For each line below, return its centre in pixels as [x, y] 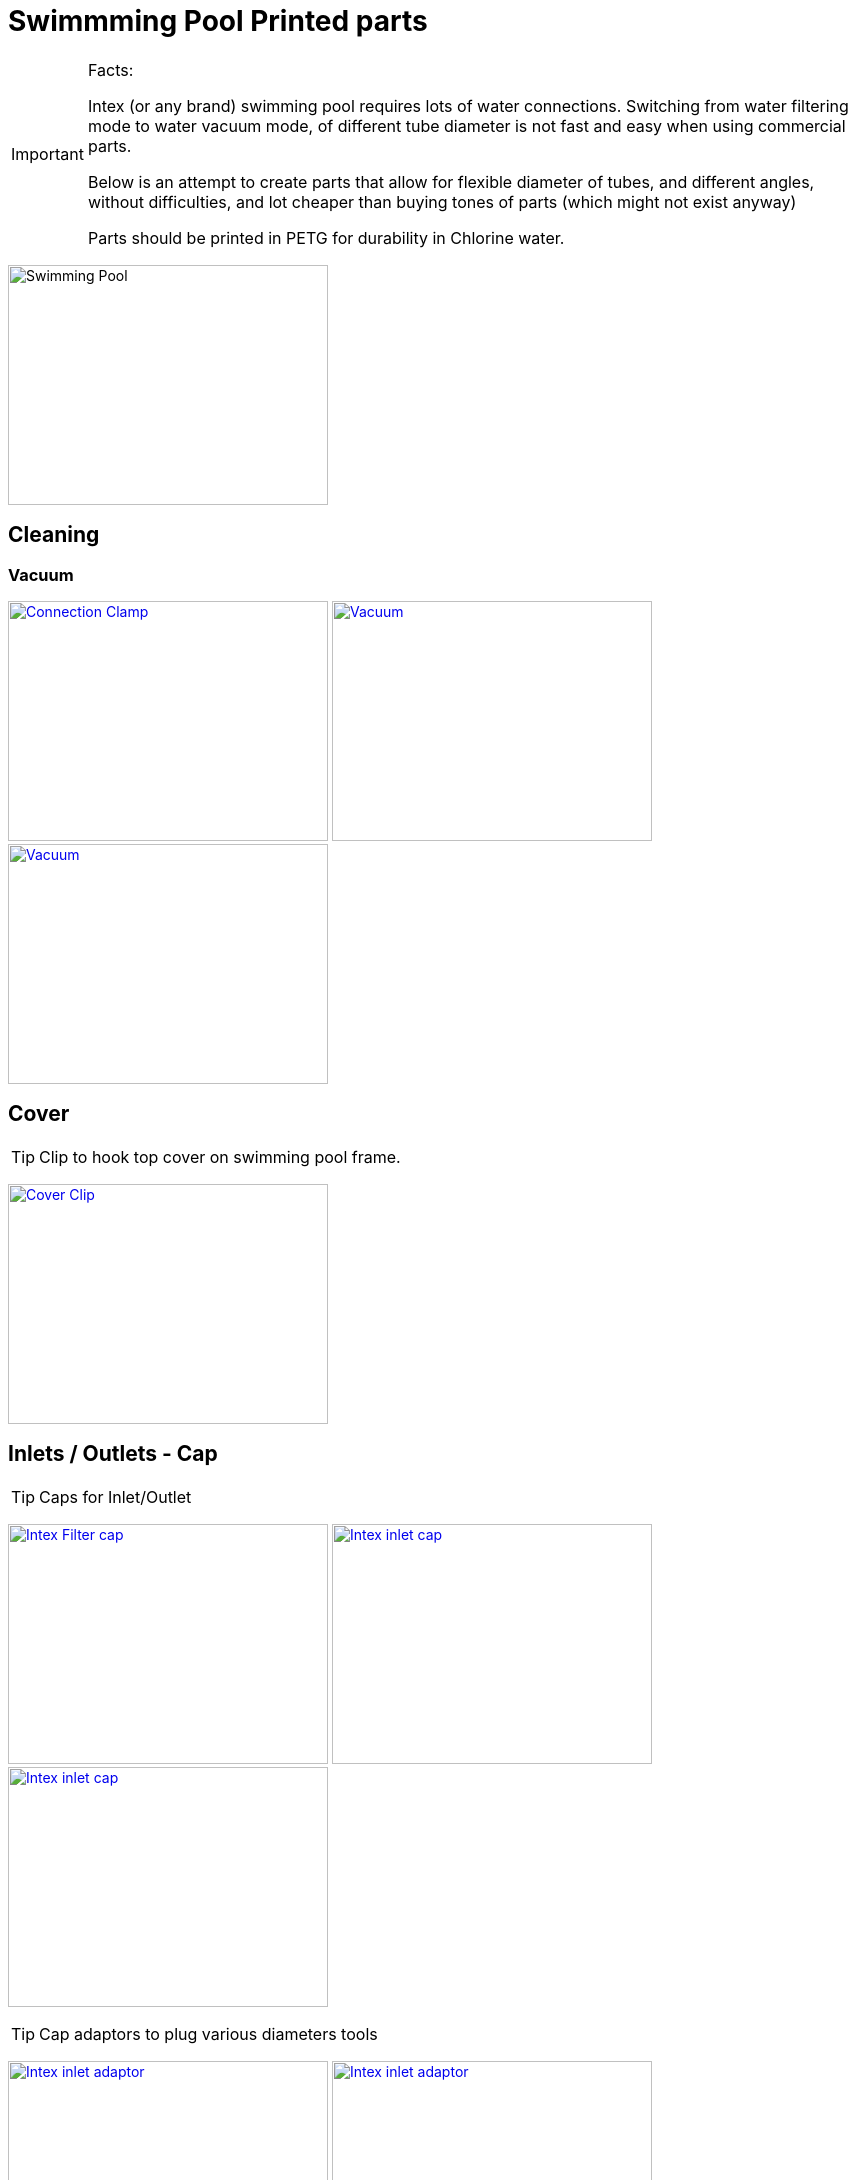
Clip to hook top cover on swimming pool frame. [220, 1156]
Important [47, 153]
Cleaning [54, 535]
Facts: [110, 69]
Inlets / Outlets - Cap [113, 1454]
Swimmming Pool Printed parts [218, 21]
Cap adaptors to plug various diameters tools [208, 2033]
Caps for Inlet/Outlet [115, 1496]
